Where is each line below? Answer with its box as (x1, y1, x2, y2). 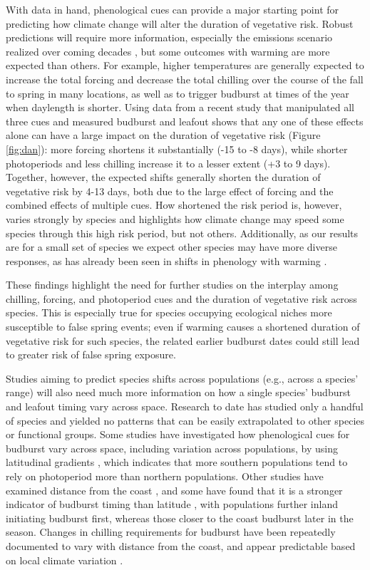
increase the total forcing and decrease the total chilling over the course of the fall (6, 71, 364, 86)
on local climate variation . (6, 552, 123, 567)
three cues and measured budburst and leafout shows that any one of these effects (6, 113, 364, 128)
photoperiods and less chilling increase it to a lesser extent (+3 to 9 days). (6, 155, 331, 170)
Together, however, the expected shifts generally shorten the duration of (6, 170, 321, 185)
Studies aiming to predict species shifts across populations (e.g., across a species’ (6, 370, 359, 385)
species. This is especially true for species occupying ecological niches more (6, 305, 332, 320)
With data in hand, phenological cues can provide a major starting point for (6, 2, 339, 16)
